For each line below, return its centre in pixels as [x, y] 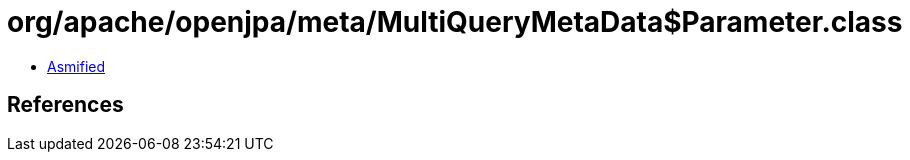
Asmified [76, 66]
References [65, 105]
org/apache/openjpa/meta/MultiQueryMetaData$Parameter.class [455, 22]
